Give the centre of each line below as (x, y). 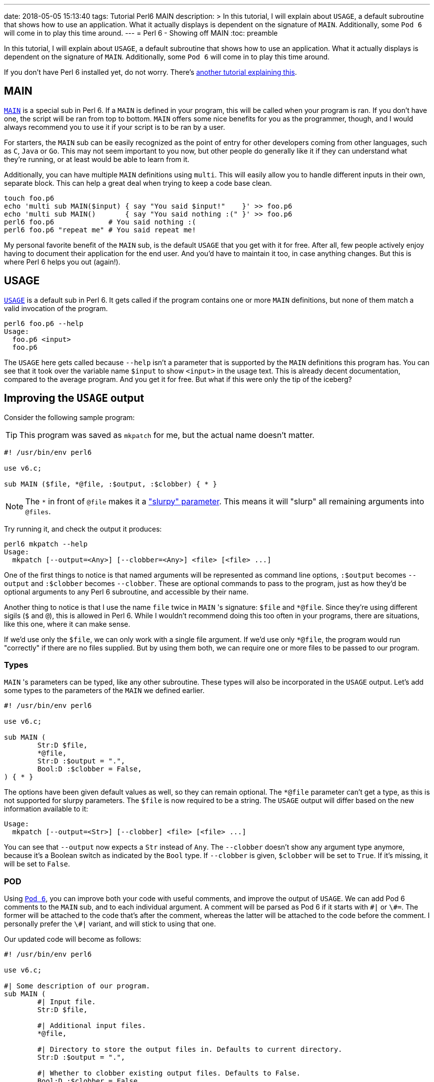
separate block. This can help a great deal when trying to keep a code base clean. (138, 183)
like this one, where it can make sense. (67, 624)
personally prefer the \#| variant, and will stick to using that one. (110, 924)
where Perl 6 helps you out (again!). (62, 262)
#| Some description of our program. (77, 986)
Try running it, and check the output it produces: (83, 529)
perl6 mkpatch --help (46, 544)
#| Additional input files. (92, 1026)
